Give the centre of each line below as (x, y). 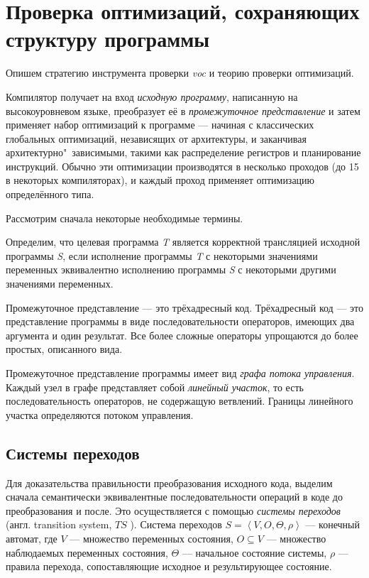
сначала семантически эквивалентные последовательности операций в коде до (174, 497)
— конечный (332, 524)
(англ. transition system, (59, 524)
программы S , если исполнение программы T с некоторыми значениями (162, 255)
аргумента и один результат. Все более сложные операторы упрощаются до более (182, 335)
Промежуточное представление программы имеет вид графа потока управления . (180, 373)
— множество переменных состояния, (152, 538)
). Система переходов (176, 524)
